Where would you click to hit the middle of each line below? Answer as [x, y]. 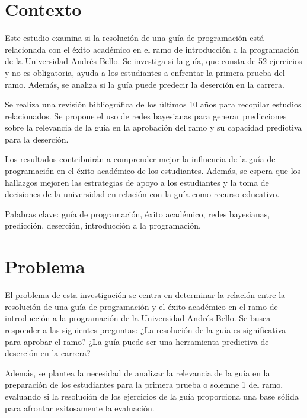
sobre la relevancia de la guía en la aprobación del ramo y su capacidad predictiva [153, 127]
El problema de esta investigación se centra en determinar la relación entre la [145, 295]
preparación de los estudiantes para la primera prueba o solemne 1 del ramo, [144, 384]
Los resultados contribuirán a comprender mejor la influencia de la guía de [140, 159]
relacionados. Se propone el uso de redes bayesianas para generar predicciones [146, 115]
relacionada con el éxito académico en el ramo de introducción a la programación [152, 49]
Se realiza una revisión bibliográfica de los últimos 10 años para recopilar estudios [153, 104]
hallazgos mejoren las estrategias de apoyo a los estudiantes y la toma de [137, 182]
